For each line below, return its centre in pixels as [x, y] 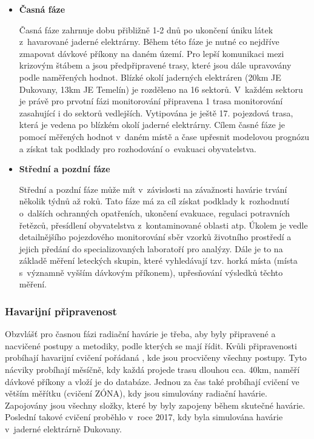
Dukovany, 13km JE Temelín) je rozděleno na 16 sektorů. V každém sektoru [161, 89]
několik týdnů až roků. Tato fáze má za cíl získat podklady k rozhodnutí [154, 201]
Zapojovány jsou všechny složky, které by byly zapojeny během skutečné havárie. [155, 405]
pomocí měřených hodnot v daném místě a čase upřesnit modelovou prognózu [164, 136]
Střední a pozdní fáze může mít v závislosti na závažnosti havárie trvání [153, 189]
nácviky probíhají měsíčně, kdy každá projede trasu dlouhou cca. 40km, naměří [152, 370]
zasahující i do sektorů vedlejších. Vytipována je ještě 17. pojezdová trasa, [156, 112]
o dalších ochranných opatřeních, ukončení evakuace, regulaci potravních [155, 213]
